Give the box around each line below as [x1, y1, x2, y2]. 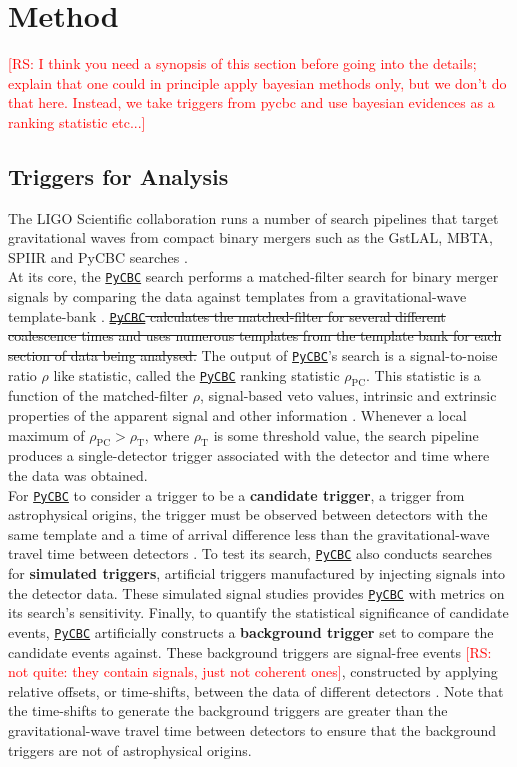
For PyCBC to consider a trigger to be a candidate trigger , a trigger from [8, 484, 465, 505]
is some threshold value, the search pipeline [213, 424, 479, 445]
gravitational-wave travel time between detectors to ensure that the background [8, 719, 496, 740]
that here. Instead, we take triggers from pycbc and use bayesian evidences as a [8, 92, 495, 113]
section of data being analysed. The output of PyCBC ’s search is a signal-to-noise [8, 344, 498, 365]
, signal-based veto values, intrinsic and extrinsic [200, 385, 497, 406]
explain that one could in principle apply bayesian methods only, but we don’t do [8, 72, 507, 93]
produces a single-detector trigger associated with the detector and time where [8, 445, 490, 466]
